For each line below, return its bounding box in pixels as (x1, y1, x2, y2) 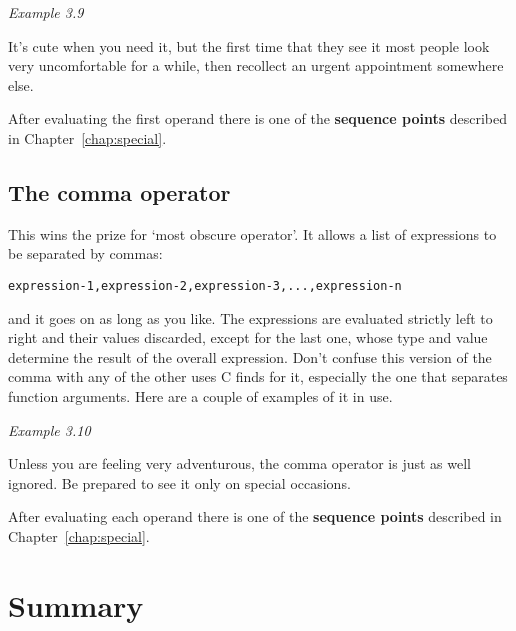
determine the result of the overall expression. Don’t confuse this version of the (8, 346, 492, 367)
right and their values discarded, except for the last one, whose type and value (8, 327, 488, 348)
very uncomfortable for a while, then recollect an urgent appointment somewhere (8, 55, 504, 76)
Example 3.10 (8, 419, 91, 440)
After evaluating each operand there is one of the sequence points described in (8, 506, 502, 527)
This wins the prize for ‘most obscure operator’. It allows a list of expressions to (8, 223, 497, 244)
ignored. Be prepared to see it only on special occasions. (8, 472, 351, 493)
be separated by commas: (8, 243, 163, 264)
